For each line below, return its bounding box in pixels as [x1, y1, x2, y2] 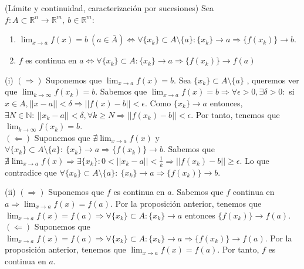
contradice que [5, 166, 57, 178]
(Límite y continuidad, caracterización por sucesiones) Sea [5, 2, 214, 14]
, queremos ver [246, 73, 299, 86]
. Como [144, 96, 171, 109]
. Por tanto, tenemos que [191, 108, 280, 120]
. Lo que [239, 154, 269, 166]
